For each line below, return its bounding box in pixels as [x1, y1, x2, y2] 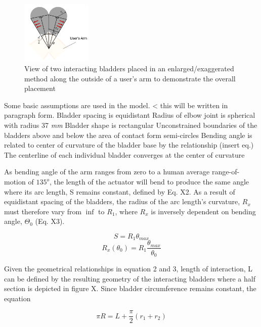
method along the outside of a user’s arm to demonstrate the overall [24, 73, 236, 83]
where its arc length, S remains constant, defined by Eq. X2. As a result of [4, 186, 235, 197]
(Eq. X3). [35, 216, 65, 226]
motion [4, 176, 26, 187]
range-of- [211, 166, 240, 177]
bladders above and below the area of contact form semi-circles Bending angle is [4, 129, 252, 140]
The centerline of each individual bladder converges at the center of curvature [4, 149, 245, 160]
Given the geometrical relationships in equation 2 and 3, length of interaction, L [4, 263, 252, 273]
